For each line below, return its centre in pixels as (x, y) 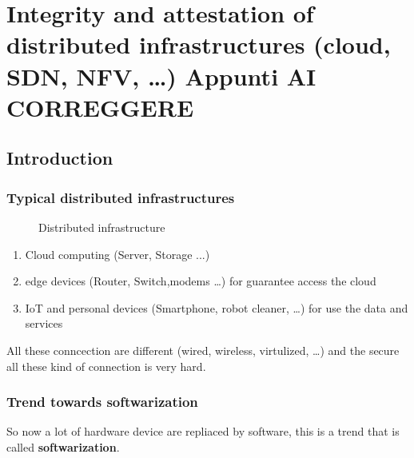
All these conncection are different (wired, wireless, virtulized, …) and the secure (203, 350)
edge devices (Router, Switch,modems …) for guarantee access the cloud (201, 281)
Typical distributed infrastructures (121, 197)
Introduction (60, 158)
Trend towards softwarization (102, 402)
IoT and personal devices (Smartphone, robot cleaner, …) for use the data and (217, 307)
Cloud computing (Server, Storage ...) (117, 254)
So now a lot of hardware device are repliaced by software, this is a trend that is (203, 431)
